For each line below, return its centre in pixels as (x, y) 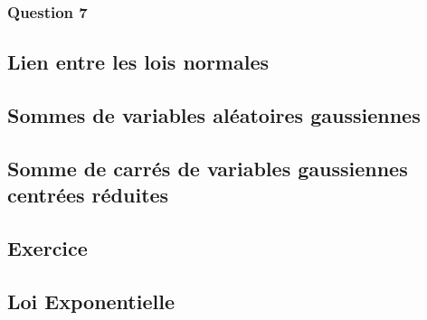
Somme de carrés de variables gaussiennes (208, 168)
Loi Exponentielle (91, 301)
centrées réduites (88, 195)
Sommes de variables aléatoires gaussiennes (214, 115)
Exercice (47, 247)
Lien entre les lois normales (138, 62)
